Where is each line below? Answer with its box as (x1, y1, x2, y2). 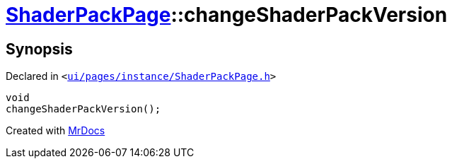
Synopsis (6, 40, 73, 58)
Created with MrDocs (6, 124, 105, 137)
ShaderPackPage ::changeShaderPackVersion (6, 3, 448, 27)
